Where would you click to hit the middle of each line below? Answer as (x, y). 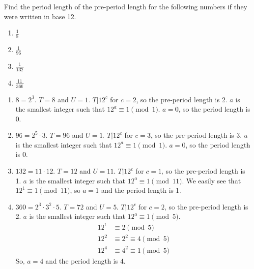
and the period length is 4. (85, 260)
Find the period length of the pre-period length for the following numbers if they (126, 6)
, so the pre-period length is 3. (196, 135)
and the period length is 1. (141, 190)
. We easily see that (212, 180)
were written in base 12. (40, 16)
